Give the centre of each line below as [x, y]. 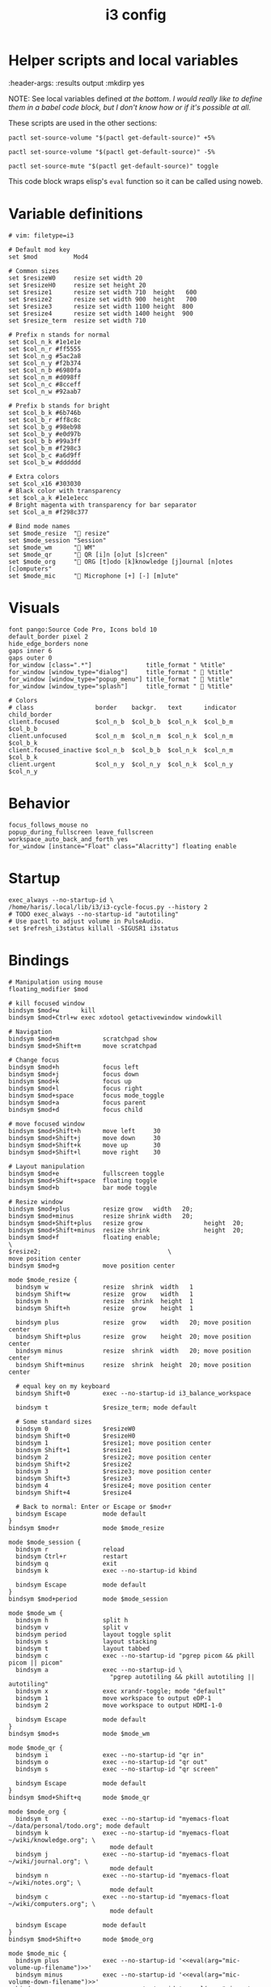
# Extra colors [34, 476]
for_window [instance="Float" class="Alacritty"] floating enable [123, 846]
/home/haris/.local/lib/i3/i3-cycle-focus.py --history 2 [108, 907]
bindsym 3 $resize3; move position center [114, 1471]
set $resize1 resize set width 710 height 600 [103, 292]
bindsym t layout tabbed [83, 1648]
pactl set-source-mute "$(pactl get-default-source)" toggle [114, 166]
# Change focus [34, 1060]
